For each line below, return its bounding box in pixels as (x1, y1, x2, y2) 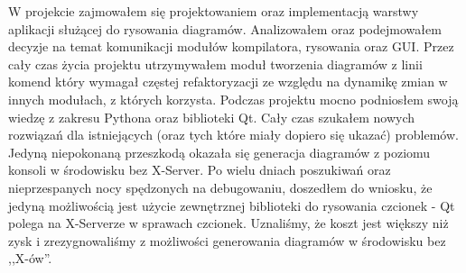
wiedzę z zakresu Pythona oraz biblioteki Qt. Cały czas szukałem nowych (8, 107, 415, 126)
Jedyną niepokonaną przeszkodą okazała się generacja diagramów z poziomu (8, 142, 431, 161)
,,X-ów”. (8, 249, 52, 268)
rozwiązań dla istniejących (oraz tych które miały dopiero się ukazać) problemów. (8, 125, 459, 144)
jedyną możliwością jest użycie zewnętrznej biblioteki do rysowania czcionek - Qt (8, 196, 455, 214)
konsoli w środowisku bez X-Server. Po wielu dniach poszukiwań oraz (8, 160, 391, 179)
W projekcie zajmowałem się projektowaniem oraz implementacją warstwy (8, 2, 419, 20)
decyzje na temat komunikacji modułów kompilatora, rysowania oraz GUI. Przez (8, 37, 454, 56)
